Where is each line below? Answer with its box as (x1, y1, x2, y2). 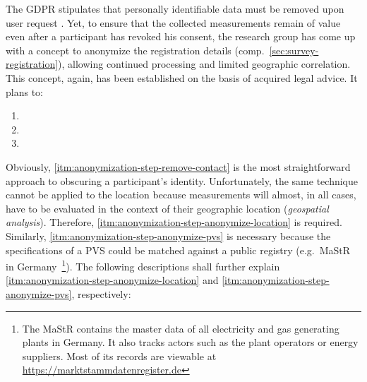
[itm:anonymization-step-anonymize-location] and (6, 273, 219, 287)
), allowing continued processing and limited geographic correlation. (58, 56, 351, 71)
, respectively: (71, 286, 131, 301)
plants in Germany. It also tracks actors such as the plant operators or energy (22, 335, 359, 350)
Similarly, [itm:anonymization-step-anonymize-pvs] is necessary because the (6, 228, 331, 243)
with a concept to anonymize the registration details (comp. (6, 42, 265, 57)
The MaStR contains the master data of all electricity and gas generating (22, 321, 339, 335)
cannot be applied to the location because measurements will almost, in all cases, (6, 187, 356, 202)
